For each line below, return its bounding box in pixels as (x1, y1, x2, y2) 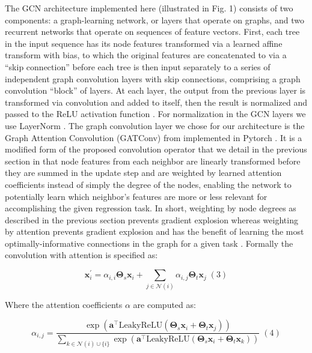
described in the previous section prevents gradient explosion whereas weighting (5, 213, 298, 226)
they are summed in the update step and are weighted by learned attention (5, 166, 282, 179)
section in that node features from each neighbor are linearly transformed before (5, 154, 301, 167)
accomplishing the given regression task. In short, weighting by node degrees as (5, 202, 296, 214)
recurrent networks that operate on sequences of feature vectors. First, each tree (5, 25, 300, 38)
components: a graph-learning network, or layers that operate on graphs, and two (5, 13, 304, 26)
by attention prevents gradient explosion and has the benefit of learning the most (5, 225, 304, 238)
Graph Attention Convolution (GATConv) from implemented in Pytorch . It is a (5, 131, 302, 143)
